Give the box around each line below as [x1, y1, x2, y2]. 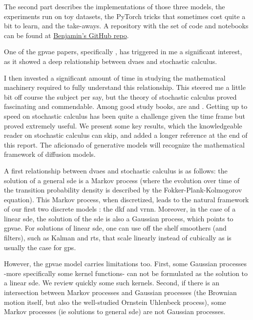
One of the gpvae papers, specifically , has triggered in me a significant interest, [4, 46, 242, 57]
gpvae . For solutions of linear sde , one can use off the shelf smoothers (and [4, 223, 227, 233]
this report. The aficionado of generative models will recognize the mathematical [4, 139, 245, 149]
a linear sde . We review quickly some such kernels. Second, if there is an [4, 277, 220, 288]
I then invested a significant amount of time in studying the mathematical [4, 72, 226, 83]
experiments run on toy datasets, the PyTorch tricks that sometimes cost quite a [4, 11, 246, 21]
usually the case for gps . [4, 242, 76, 252]
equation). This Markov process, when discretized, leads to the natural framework [4, 194, 249, 204]
